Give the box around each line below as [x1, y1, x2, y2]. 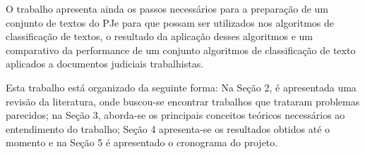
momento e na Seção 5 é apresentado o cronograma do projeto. [6, 135, 278, 150]
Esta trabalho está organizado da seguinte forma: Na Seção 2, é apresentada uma [6, 79, 357, 94]
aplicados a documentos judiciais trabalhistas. [6, 56, 204, 71]
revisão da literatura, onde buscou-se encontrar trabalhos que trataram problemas [6, 94, 360, 108]
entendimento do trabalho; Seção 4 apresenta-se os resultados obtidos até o [6, 121, 330, 136]
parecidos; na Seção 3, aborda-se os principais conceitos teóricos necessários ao [6, 108, 345, 122]
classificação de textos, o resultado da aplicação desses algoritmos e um [6, 29, 313, 44]
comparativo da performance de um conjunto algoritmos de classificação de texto [6, 42, 356, 57]
